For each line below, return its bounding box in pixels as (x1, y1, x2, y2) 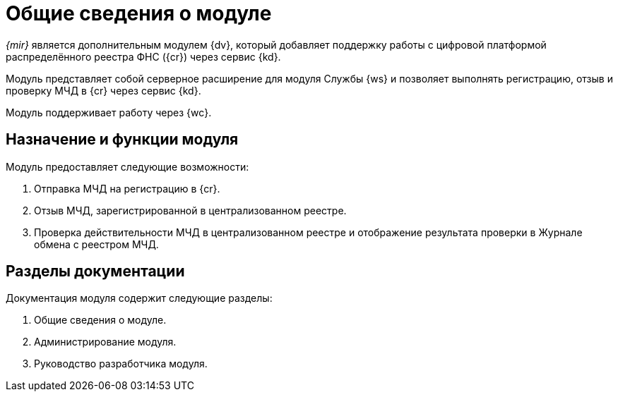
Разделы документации (6, 262, 185, 281)
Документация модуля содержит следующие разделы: (6, 292, 273, 305)
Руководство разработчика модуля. (34, 358, 208, 370)
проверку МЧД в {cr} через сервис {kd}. (6, 84, 201, 97)
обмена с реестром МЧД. (34, 238, 159, 250)
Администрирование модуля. (34, 336, 177, 348)
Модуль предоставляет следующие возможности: (6, 160, 249, 173)
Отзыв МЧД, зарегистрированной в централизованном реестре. (34, 204, 347, 216)
